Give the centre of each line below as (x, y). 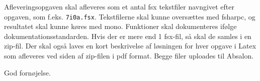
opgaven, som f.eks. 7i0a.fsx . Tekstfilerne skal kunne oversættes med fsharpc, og (130, 16)
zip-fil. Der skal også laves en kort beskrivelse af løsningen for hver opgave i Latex (130, 46)
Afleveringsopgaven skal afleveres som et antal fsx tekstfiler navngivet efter (119, 6)
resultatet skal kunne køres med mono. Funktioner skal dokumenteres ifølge (120, 26)
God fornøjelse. (27, 72)
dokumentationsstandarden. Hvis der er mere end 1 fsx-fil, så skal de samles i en (128, 36)
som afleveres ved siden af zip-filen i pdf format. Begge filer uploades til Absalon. (129, 56)
